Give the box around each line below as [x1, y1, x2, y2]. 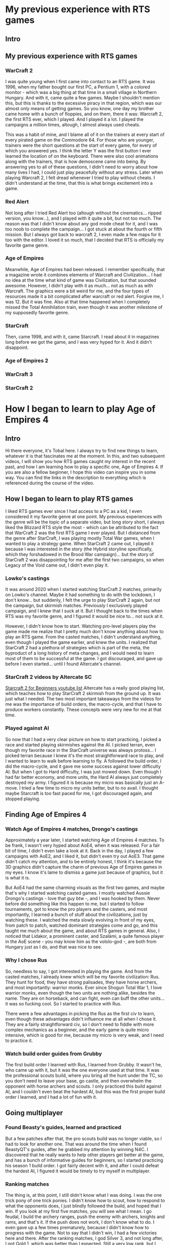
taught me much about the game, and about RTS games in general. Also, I [5, 928, 160, 934]
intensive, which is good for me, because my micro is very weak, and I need [5, 1032, 164, 1038]
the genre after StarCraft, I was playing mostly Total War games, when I [5, 535, 155, 541]
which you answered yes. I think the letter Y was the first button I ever [5, 148, 151, 154]
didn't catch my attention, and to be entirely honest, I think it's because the [5, 859, 162, 865]
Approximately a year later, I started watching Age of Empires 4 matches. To [5, 837, 165, 843]
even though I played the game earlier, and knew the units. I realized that [5, 639, 157, 645]
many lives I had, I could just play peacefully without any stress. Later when [5, 169, 163, 176]
